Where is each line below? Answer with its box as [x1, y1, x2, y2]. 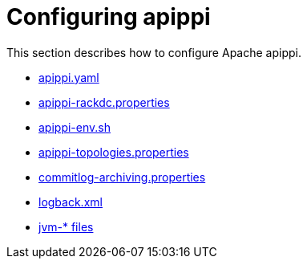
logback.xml [38, 194, 103, 209]
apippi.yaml [38, 70, 99, 84]
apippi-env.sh [38, 120, 111, 134]
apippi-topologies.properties [38, 145, 189, 159]
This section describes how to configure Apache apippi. [6, 45, 301, 59]
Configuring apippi [6, 3, 211, 31]
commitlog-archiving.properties [38, 169, 206, 184]
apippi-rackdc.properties [38, 95, 170, 109]
